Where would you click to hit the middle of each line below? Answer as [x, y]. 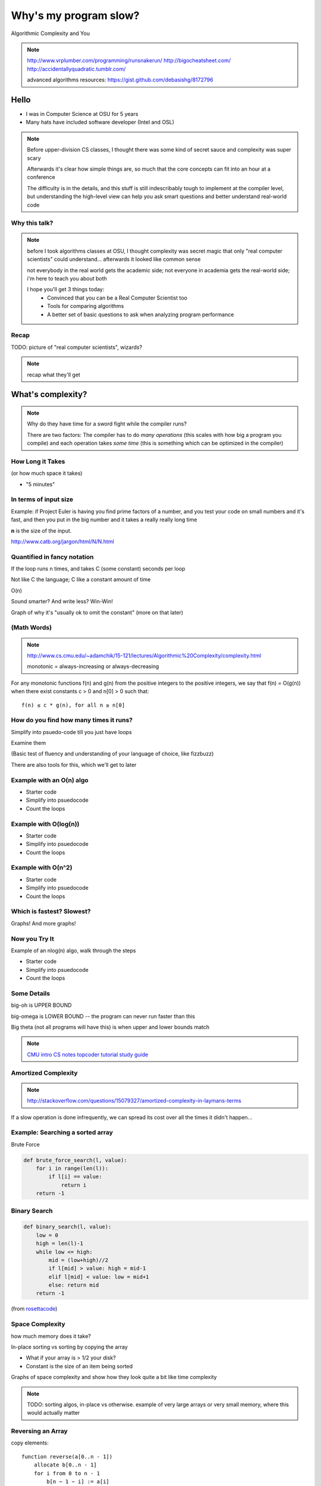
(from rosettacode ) [34, 1309]
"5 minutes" [40, 484]
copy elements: [30, 1443]
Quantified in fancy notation [52, 557]
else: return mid [74, 1285]
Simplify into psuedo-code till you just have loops [71, 732]
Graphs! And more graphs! [44, 923]
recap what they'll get [53, 374]
